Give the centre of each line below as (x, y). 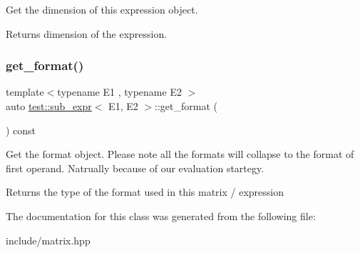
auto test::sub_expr (49, 106)
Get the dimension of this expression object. (102, 9)
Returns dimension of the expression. (87, 33)
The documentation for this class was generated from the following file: (161, 215)
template (25, 92)
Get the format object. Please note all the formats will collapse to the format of (180, 154)
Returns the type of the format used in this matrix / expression (145, 192)
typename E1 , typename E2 (119, 92)
